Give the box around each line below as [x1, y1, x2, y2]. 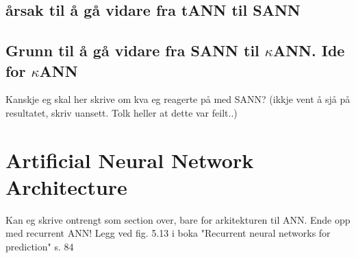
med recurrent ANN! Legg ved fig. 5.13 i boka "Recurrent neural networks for [5, 226, 331, 240]
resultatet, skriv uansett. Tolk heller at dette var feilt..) [5, 105, 238, 119]
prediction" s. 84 [5, 239, 74, 254]
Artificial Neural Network [5, 145, 254, 174]
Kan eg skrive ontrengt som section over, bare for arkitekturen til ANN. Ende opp [5, 212, 351, 226]
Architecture [5, 172, 127, 200]
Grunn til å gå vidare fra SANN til [5, 40, 259, 61]
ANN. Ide [272, 40, 345, 61]
